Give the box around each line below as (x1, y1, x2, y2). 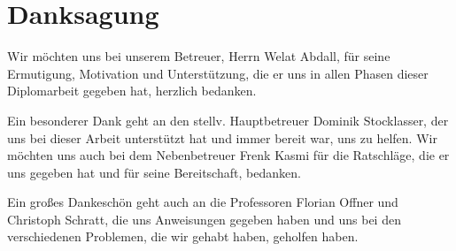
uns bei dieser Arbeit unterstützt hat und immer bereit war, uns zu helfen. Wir (7, 128, 437, 147)
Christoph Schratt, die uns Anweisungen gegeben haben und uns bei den (7, 209, 401, 228)
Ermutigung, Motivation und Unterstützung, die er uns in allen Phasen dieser (7, 64, 429, 82)
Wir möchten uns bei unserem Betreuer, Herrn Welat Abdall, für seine (7, 47, 390, 65)
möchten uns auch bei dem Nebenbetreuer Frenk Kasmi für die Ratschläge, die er (7, 146, 450, 164)
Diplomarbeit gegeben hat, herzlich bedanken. (7, 81, 257, 100)
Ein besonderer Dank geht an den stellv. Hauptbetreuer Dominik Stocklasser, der (7, 110, 449, 129)
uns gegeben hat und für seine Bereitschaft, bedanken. (7, 163, 301, 181)
